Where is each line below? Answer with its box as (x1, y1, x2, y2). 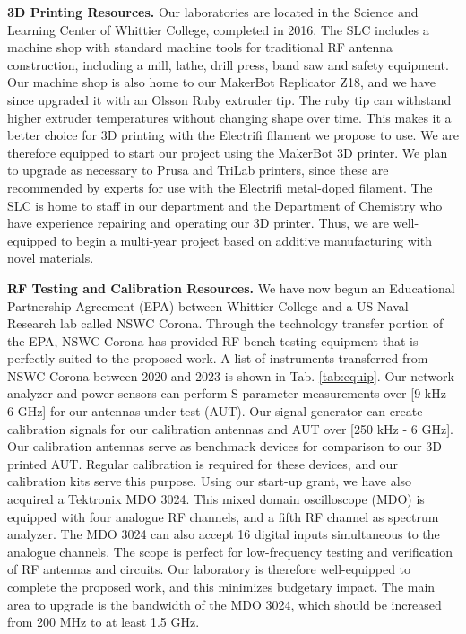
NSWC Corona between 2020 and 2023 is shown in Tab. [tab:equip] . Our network (7, 366, 454, 385)
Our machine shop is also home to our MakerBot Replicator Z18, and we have (7, 73, 436, 91)
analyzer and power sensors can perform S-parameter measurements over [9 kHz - (7, 384, 455, 403)
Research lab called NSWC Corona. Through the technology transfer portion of (7, 314, 444, 333)
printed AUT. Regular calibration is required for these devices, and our (7, 454, 398, 473)
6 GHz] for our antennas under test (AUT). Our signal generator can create (7, 402, 423, 421)
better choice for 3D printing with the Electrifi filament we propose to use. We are (7, 126, 459, 144)
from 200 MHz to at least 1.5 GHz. (7, 612, 200, 631)
